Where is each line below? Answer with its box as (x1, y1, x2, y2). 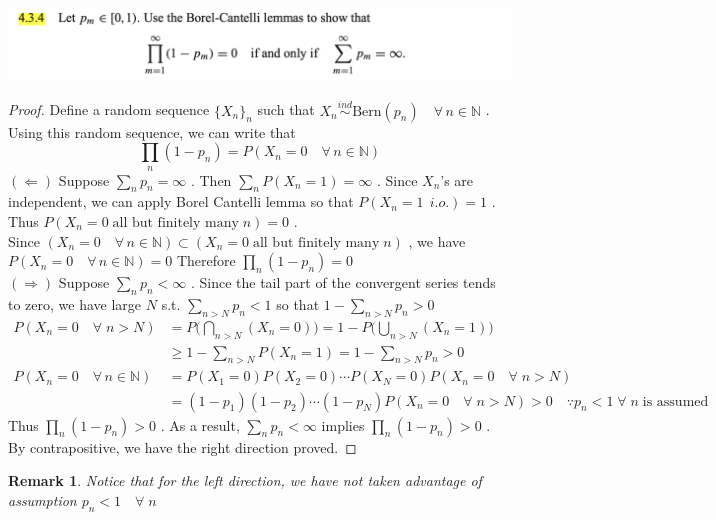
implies (321, 414, 365, 435)
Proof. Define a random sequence (8, 99, 210, 120)
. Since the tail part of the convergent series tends (190, 272, 496, 293)
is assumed (642, 394, 709, 409)
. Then (190, 169, 232, 190)
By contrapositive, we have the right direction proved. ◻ (8, 436, 357, 457)
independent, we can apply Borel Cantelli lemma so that (8, 191, 354, 212)
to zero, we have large (8, 294, 142, 315)
